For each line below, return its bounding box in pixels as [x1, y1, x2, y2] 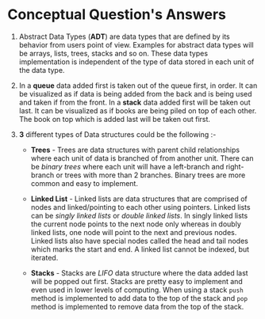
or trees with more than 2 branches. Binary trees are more [56, 170, 246, 180]
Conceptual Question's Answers [7, 6, 227, 24]
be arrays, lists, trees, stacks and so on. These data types [18, 48, 208, 58]
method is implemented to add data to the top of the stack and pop [30, 293, 248, 302]
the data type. [18, 65, 65, 74]
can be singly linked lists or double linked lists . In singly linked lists [30, 211, 248, 220]
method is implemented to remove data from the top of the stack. [30, 302, 244, 311]
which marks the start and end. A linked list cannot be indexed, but [30, 244, 250, 254]
